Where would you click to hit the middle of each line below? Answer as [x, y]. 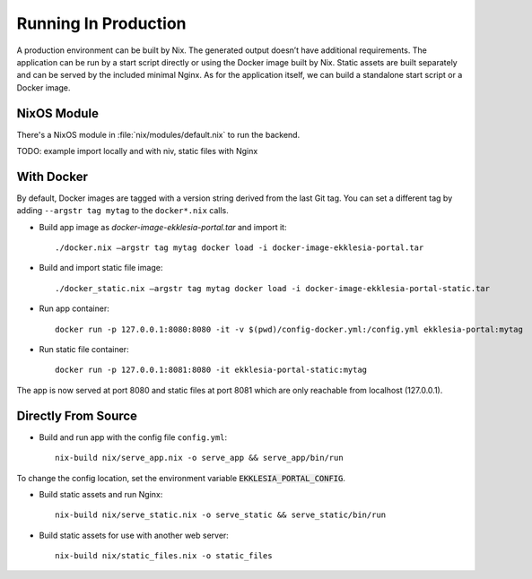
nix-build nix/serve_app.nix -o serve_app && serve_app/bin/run [200, 458]
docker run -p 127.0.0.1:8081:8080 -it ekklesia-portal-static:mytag [211, 370]
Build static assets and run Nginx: [101, 494]
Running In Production [101, 23]
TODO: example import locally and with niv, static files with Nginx [137, 151]
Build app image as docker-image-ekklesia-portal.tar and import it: [163, 227]
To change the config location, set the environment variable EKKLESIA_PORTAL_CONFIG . [181, 478]
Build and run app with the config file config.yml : [133, 437]
